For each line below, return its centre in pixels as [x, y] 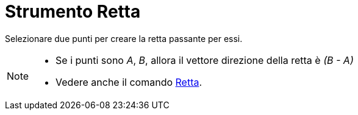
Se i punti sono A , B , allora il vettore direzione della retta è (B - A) [205, 60]
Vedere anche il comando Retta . [129, 82]
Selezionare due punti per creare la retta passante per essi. [124, 38]
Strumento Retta [73, 12]
